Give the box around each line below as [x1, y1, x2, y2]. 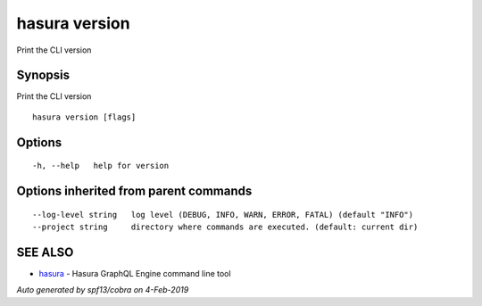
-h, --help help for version [32, 161, 170, 171]
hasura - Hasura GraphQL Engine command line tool [38, 268, 231, 278]
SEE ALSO [16, 244, 74, 260]
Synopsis [16, 68, 71, 83]
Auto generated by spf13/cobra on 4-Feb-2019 [16, 285, 189, 295]
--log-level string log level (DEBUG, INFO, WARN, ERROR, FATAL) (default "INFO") [32, 210, 414, 219]
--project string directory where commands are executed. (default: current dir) [32, 222, 419, 232]
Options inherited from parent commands [16, 184, 253, 199]
